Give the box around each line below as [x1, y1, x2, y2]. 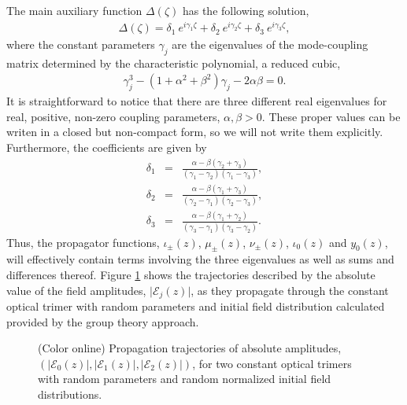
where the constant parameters [6, 36, 155, 53]
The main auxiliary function [6, 2, 142, 18]
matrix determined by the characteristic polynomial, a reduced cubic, [6, 54, 341, 71]
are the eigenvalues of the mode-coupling [172, 36, 368, 53]
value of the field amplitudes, [6, 282, 146, 298]
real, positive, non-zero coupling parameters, [6, 108, 220, 124]
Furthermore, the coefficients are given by [6, 139, 207, 156]
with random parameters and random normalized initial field [38, 370, 331, 387]
